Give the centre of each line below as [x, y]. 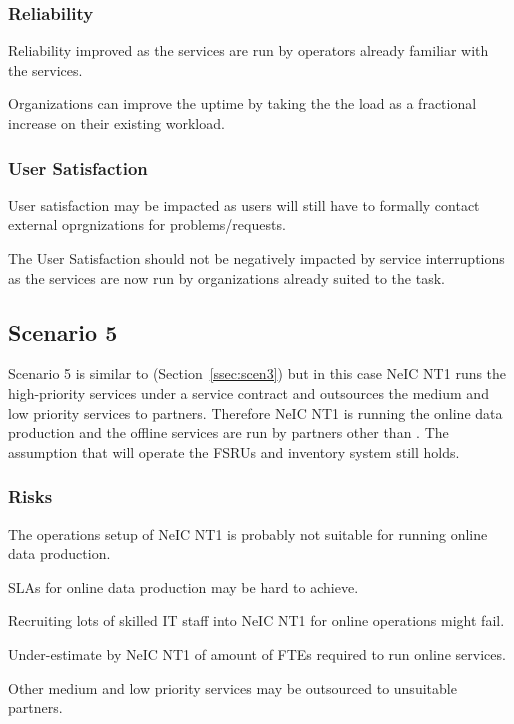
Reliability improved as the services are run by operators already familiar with [248, 50]
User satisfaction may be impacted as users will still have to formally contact [244, 204]
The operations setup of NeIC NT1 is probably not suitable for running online [248, 533]
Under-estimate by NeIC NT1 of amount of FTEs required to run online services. [257, 653]
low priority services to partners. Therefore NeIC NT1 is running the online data [255, 412]
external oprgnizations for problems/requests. [147, 224]
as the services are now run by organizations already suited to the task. [226, 277]
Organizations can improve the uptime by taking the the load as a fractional [242, 103]
